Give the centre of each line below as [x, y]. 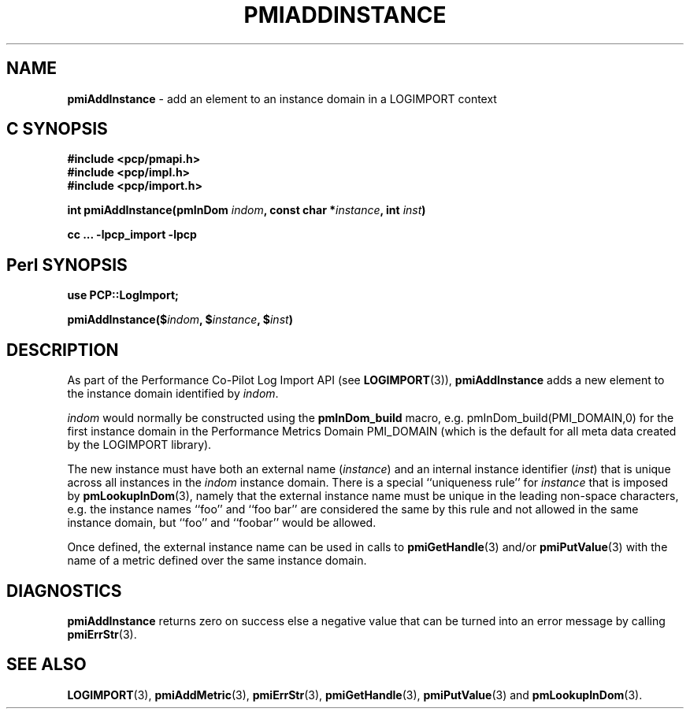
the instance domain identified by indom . [173, 394]
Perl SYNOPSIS [67, 265]
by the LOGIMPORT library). [139, 445]
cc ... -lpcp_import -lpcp [132, 235]
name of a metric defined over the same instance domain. [217, 561]
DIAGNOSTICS [64, 591]
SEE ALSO [46, 665]
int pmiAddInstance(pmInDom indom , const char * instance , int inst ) [247, 210]
